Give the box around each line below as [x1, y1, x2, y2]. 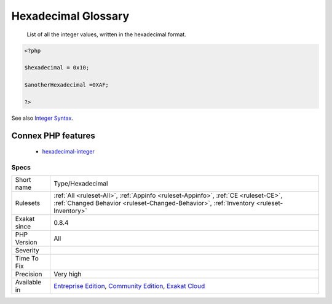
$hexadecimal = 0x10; [24, 64, 90, 71]
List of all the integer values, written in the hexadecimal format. [26, 31, 187, 38]
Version [15, 238, 38, 247]
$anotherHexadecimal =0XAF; [24, 82, 109, 88]
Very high [53, 270, 82, 279]
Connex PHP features [11, 130, 95, 141]
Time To [15, 254, 39, 263]
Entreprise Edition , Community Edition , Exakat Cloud [53, 282, 205, 290]
